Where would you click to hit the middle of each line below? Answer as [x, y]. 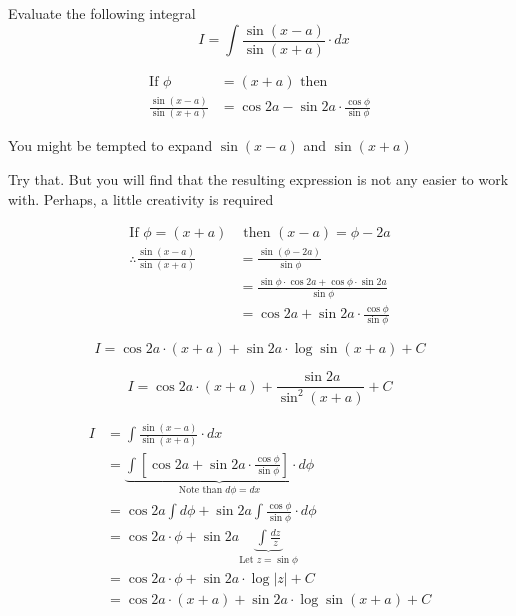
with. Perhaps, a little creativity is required [141, 198]
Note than [200, 490]
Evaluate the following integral [102, 13]
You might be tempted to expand [110, 145]
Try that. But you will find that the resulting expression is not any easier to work [258, 179]
